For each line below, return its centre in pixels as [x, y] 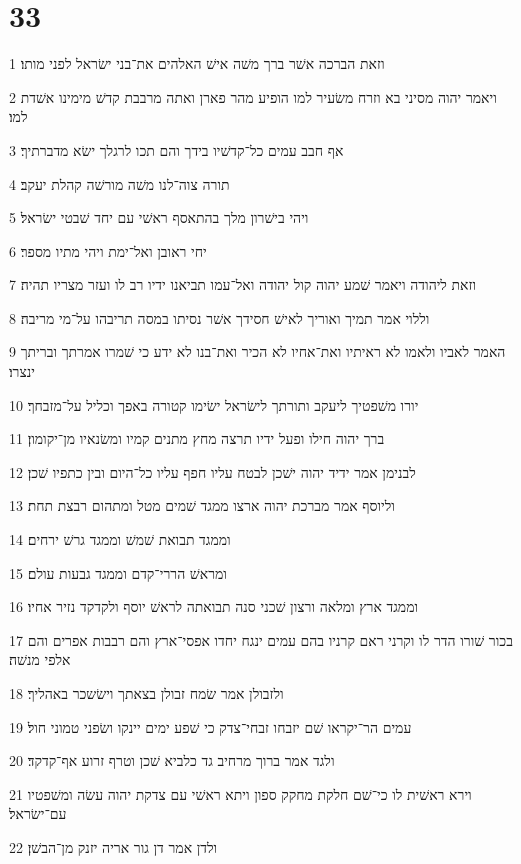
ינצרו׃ [22, 371]
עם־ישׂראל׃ [38, 813]
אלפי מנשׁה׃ [40, 659]
